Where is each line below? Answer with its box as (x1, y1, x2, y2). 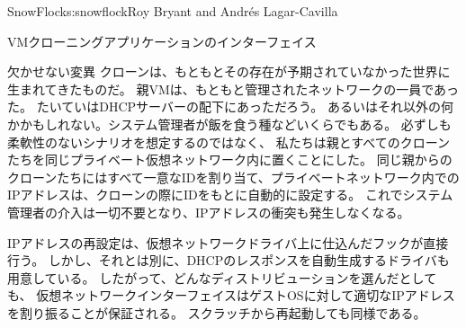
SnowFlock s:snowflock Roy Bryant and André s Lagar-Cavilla (7, 2, 338, 20)
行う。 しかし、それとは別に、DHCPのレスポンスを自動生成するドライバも (7, 251, 450, 270)
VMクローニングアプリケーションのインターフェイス (7, 31, 317, 50)
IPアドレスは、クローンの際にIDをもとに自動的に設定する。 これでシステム (7, 185, 453, 204)
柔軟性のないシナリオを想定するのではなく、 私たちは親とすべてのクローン (7, 132, 450, 151)
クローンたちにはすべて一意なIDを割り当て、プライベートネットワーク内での (7, 167, 460, 186)
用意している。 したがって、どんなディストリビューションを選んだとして (7, 268, 437, 287)
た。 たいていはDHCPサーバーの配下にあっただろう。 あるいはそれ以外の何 (7, 97, 453, 116)
